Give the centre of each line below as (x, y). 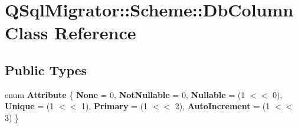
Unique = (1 (30, 106)
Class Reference (71, 33)
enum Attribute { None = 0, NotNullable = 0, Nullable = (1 (125, 94)
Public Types (46, 70)
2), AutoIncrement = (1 (222, 106)
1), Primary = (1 (114, 106)
